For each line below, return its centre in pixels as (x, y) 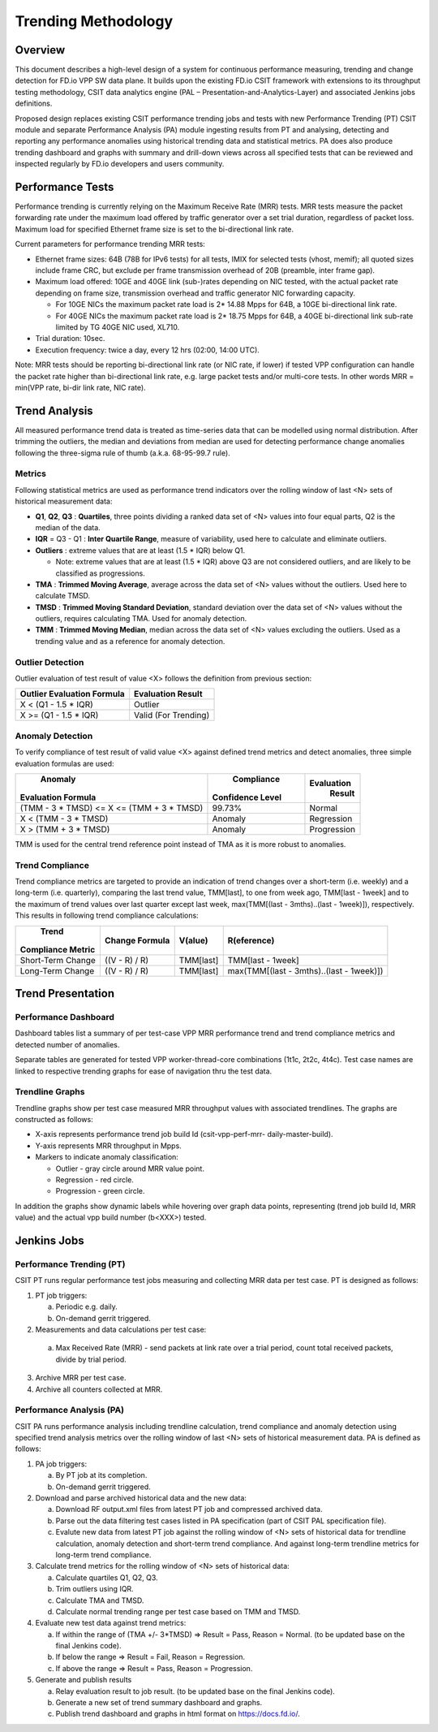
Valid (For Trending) (172, 715)
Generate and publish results (84, 1680)
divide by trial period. (91, 1359)
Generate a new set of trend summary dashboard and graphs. (159, 1703)
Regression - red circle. (94, 1180)
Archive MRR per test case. (81, 1378)
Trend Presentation (65, 993)
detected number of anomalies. (67, 1044)
